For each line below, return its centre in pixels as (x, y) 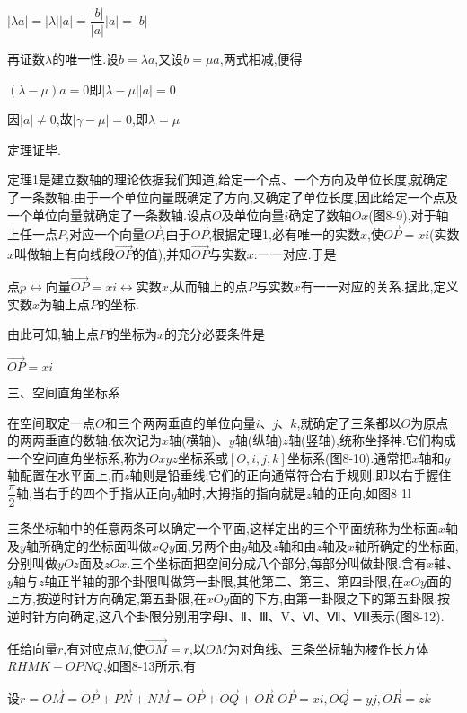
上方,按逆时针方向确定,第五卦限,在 (107, 598)
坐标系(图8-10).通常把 (349, 457)
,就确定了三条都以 (349, 422)
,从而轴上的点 (208, 286)
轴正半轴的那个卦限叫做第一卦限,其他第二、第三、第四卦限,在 (224, 580)
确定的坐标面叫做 (101, 545)
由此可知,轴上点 (53, 334)
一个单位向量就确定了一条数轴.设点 (110, 214)
